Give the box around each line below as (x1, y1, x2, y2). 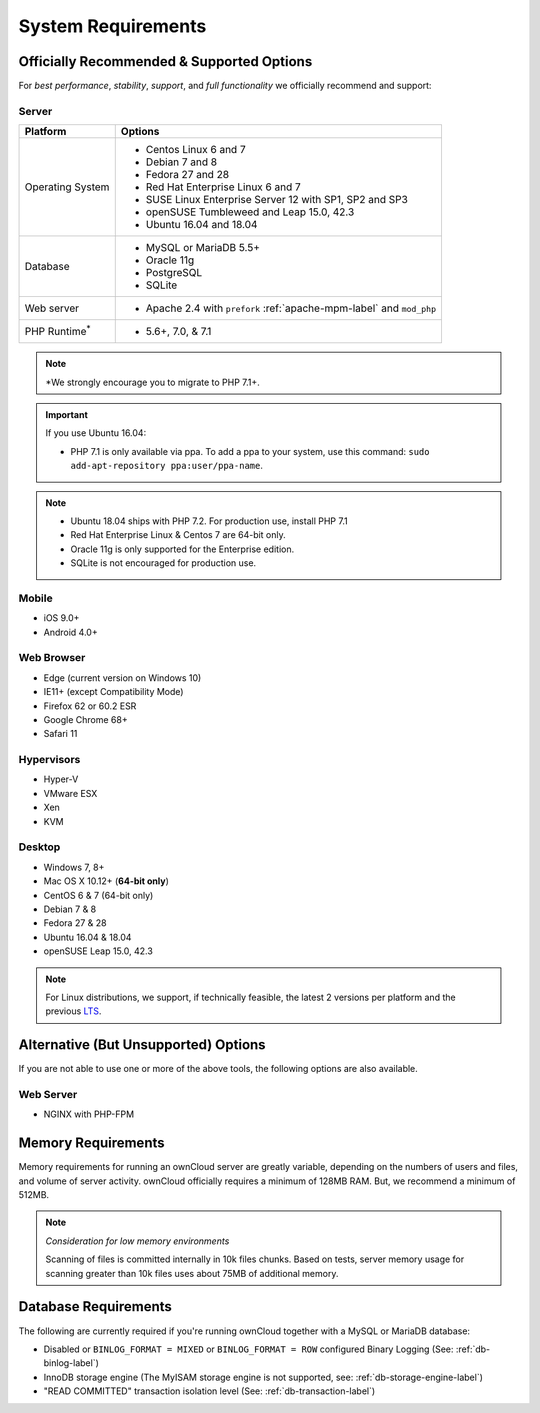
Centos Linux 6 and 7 (145, 143, 246, 157)
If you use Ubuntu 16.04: (45, 427, 147, 439)
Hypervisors (18, 753, 81, 767)
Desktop (18, 840, 61, 854)
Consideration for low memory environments (45, 1235, 230, 1247)
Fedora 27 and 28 (145, 168, 230, 182)
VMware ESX (43, 787, 98, 799)
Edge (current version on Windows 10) (43, 671, 202, 684)
